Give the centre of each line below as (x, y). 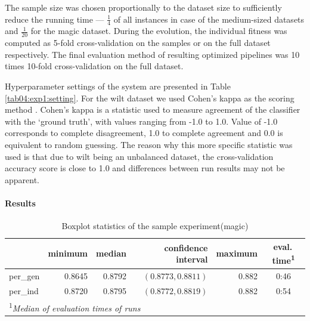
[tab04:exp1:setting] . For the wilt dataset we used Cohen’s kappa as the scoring (150, 98)
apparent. (22, 179)
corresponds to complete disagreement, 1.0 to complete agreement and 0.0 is (144, 133)
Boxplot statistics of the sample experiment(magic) (155, 226)
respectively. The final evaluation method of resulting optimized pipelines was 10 (152, 54)
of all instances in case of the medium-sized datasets (209, 19)
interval (192, 259)
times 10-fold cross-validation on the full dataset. (94, 66)
